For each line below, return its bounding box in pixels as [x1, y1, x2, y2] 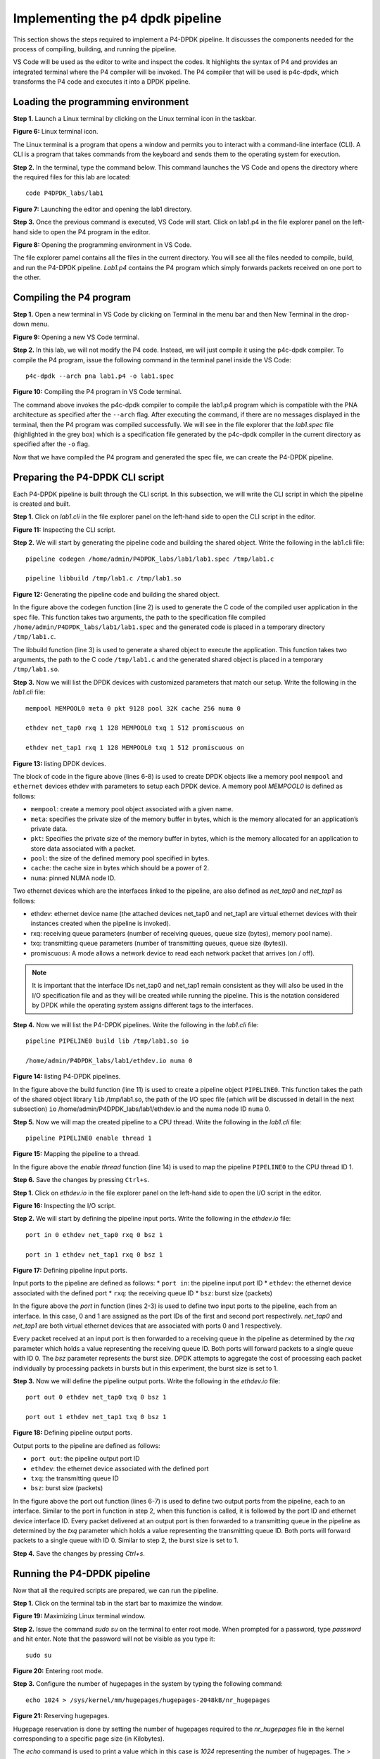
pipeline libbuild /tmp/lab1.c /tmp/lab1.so [25, 574, 182, 583]
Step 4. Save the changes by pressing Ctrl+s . [13, 1549, 146, 1558]
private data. [30, 824, 68, 833]
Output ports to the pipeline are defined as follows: [13, 1441, 161, 1449]
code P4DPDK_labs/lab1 [25, 189, 104, 197]
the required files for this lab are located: [13, 172, 132, 181]
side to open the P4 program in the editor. [29, 227, 151, 236]
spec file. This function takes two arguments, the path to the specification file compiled [13, 613, 266, 621]
